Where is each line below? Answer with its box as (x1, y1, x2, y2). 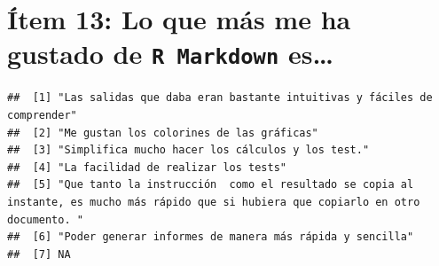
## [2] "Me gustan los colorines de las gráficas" (7, 126, 318, 139)
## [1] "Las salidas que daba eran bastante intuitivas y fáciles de (7, 91, 433, 105)
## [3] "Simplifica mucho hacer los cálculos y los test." (7, 144, 370, 157)
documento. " (7, 213, 83, 226)
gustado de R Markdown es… (7, 35, 333, 72)
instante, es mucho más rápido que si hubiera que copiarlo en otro (7, 196, 420, 208)
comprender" (7, 109, 77, 122)
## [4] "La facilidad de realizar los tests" (7, 160, 286, 174)
